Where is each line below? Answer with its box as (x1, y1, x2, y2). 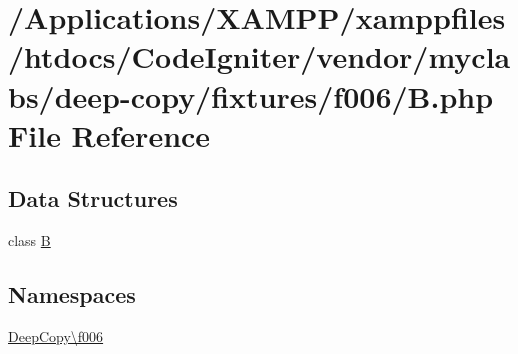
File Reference (8, 114, 211, 155)
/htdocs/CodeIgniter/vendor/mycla (8, 36, 511, 77)
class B (8, 230, 51, 251)
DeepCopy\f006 (8, 325, 104, 346)
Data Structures (8, 183, 178, 214)
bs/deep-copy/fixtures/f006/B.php (8, 75, 494, 116)
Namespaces (8, 279, 136, 310)
